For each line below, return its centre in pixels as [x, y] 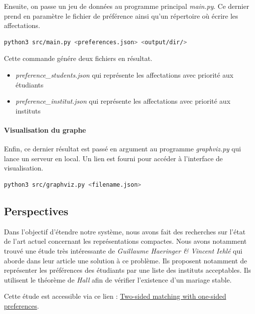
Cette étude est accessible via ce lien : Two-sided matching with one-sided [115, 296]
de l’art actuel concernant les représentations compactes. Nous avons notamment [126, 241]
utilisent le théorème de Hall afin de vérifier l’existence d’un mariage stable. [118, 279]
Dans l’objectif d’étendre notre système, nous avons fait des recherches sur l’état [125, 231]
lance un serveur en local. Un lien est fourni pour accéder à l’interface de [113, 158]
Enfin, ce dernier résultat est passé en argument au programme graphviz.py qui [123, 149]
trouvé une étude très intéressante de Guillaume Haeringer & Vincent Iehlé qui [123, 250]
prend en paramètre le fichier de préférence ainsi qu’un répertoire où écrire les [121, 15]
